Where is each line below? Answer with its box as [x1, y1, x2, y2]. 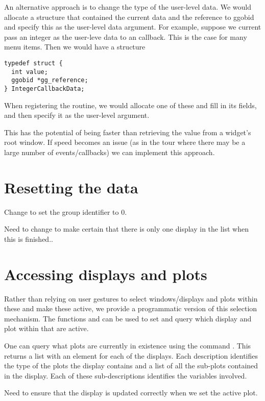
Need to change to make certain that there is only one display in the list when [4, 223, 249, 234]
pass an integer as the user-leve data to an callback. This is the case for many [4, 31, 247, 42]
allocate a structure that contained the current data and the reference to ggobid [4, 11, 254, 22]
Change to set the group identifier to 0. [4, 206, 127, 217]
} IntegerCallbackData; [4, 85, 85, 92]
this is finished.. [4, 233, 53, 244]
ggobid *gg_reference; [11, 77, 88, 84]
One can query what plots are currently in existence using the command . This [4, 340, 251, 350]
